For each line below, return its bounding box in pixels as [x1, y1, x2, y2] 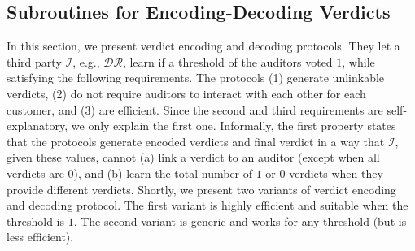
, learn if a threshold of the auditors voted [122, 53, 333, 70]
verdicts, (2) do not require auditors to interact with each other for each [7, 84, 366, 102]
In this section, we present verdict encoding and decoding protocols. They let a [7, 37, 400, 54]
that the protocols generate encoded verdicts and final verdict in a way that [7, 132, 385, 149]
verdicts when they [289, 164, 383, 181]
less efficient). [7, 228, 74, 245]
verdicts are [7, 164, 64, 181]
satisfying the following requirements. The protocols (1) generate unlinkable [7, 69, 385, 86]
